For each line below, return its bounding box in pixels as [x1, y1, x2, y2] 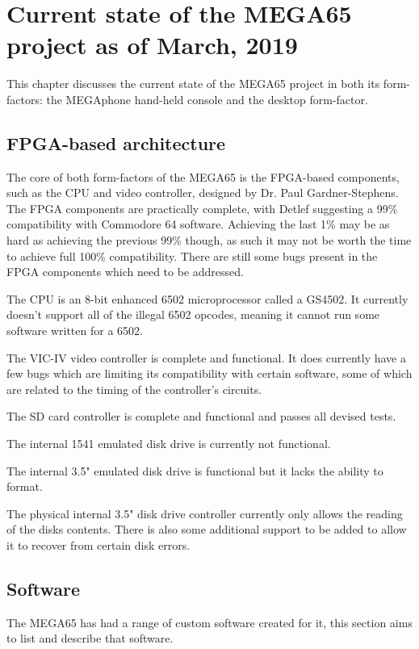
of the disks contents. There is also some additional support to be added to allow [6, 521, 407, 538]
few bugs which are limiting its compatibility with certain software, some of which [6, 365, 413, 382]
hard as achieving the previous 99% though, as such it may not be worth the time [6, 232, 412, 249]
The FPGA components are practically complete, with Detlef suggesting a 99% [6, 199, 398, 216]
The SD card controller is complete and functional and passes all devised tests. [6, 408, 396, 425]
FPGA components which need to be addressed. [6, 263, 244, 280]
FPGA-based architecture [6, 130, 226, 155]
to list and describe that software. [6, 630, 174, 647]
